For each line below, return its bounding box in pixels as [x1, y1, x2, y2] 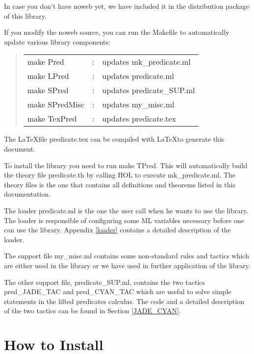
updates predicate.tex [102, 113, 176, 125]
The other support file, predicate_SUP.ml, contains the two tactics [4, 277, 205, 287]
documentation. [4, 189, 51, 199]
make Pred [27, 56, 64, 68]
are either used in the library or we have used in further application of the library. [4, 260, 251, 270]
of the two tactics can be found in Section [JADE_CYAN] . [4, 305, 181, 316]
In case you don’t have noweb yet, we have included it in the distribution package [4, 1, 250, 11]
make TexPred [27, 113, 77, 125]
